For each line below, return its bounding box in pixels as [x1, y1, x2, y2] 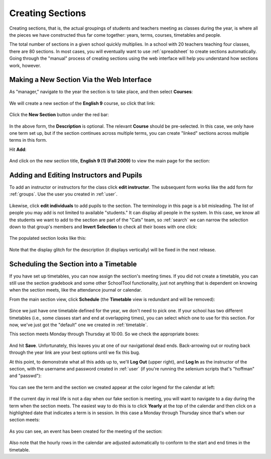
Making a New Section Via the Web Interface [9, 75, 152, 84]
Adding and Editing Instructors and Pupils [9, 171, 143, 179]
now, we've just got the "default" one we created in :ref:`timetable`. [9, 322, 148, 328]
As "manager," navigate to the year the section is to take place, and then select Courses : [9, 88, 193, 95]
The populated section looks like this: [9, 235, 86, 241]
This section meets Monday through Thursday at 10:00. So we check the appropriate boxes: [9, 331, 200, 337]
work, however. [9, 62, 41, 68]
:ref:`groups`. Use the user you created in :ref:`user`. [9, 191, 118, 197]
